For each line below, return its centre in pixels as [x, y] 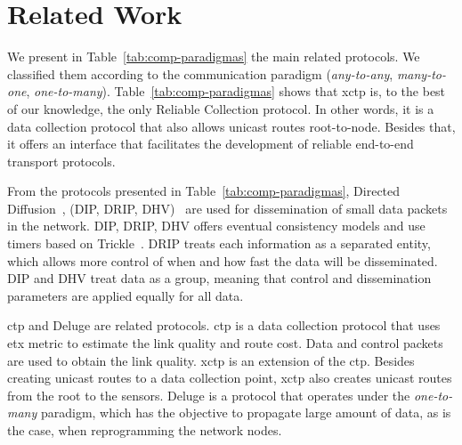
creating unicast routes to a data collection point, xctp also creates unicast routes [230, 378]
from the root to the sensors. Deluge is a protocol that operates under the [209, 395]
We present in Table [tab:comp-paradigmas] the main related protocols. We [214, 57]
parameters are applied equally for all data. [126, 295]
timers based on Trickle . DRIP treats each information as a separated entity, [219, 243]
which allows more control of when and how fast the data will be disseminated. [223, 260]
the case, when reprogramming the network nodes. [145, 430]
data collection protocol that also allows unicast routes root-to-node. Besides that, [231, 126]
